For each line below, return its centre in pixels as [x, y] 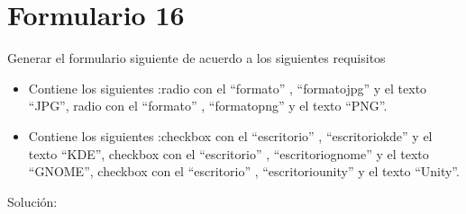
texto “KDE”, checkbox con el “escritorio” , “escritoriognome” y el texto [228, 153]
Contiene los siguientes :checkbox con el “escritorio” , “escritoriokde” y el [230, 135]
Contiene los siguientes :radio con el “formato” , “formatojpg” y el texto [228, 88]
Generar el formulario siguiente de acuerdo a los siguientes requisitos [196, 58]
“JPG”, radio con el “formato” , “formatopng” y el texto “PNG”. [208, 106]
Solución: [32, 201]
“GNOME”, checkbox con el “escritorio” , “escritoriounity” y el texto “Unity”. [244, 171]
